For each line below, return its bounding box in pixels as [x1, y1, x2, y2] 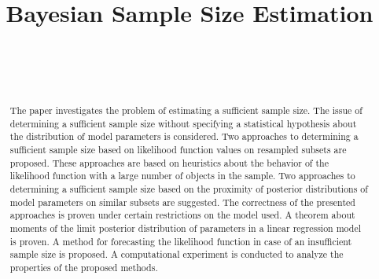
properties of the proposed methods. [9, 260, 158, 273]
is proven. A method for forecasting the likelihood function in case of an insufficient [9, 234, 352, 248]
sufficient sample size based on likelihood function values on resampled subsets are [9, 143, 347, 156]
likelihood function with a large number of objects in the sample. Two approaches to [9, 169, 355, 182]
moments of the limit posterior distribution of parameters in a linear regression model [9, 222, 362, 235]
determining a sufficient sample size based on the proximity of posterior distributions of [9, 182, 368, 196]
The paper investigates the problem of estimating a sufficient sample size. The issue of [9, 104, 362, 117]
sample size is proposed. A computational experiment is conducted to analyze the [9, 248, 344, 261]
